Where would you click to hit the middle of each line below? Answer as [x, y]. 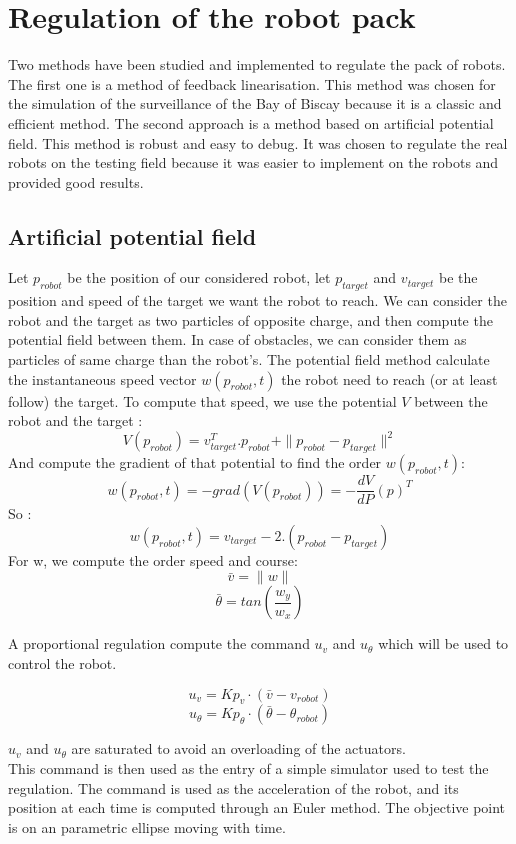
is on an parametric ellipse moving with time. [147, 826]
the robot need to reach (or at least [389, 378]
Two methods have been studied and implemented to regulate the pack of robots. [257, 64]
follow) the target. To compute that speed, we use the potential [202, 400]
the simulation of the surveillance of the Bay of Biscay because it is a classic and [255, 103]
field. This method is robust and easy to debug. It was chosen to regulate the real [258, 142]
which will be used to [443, 643]
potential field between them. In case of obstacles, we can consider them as [237, 339]
